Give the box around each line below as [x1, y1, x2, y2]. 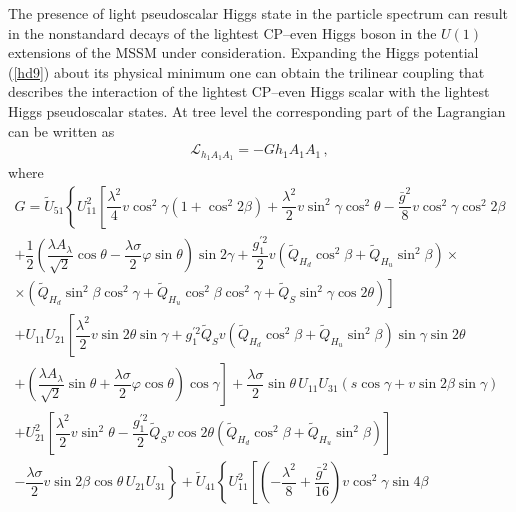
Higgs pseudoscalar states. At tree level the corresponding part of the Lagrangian [8, 100, 506, 121]
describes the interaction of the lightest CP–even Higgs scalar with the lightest [8, 81, 490, 102]
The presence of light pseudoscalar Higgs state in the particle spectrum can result [8, 3, 509, 23]
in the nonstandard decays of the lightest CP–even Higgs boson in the [8, 22, 437, 43]
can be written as [8, 120, 115, 141]
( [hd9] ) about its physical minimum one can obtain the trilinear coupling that [8, 61, 485, 82]
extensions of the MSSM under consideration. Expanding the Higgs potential [8, 42, 479, 63]
